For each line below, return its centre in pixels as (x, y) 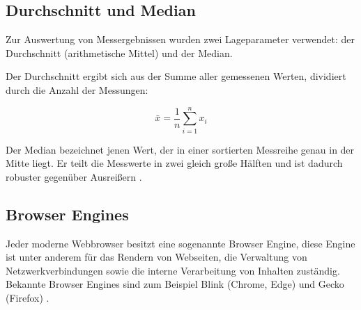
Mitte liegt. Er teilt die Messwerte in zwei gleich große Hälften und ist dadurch (174, 163)
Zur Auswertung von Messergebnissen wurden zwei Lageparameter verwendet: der (180, 39)
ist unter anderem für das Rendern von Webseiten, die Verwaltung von (156, 257)
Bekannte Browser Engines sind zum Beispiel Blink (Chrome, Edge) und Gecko (175, 284)
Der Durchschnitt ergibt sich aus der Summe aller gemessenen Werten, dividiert (176, 76)
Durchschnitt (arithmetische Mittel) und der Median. (119, 52)
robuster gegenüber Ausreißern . (74, 176)
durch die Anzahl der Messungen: (77, 89)
